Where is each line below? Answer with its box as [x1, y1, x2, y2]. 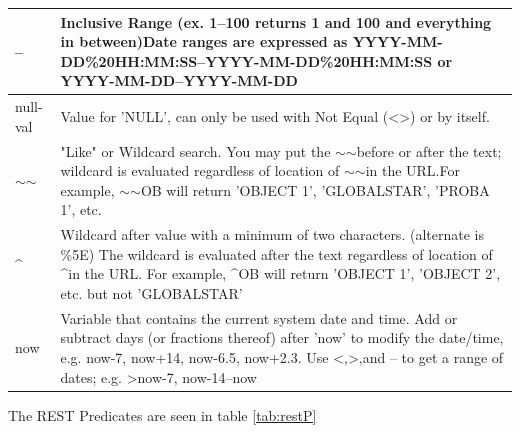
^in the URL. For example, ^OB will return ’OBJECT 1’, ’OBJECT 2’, [60, 263, 501, 284]
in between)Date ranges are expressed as [60, 31, 348, 52]
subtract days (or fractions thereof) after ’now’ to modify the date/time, [60, 327, 504, 348]
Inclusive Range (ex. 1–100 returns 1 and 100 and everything [60, 11, 492, 32]
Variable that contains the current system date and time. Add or [60, 307, 458, 328]
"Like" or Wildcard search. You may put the [60, 140, 331, 161]
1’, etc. [60, 199, 102, 220]
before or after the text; [356, 140, 502, 161]
